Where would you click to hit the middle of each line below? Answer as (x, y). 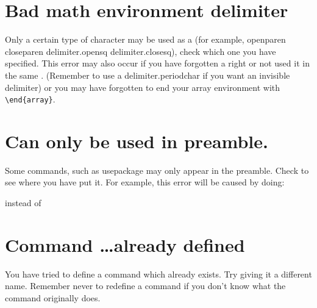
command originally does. (53, 297)
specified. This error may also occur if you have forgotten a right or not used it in (157, 63)
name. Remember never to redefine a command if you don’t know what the (145, 286)
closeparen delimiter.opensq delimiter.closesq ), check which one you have (141, 51)
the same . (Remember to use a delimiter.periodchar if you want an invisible (148, 75)
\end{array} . (30, 99)
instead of (23, 203)
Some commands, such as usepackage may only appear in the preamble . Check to (157, 170)
